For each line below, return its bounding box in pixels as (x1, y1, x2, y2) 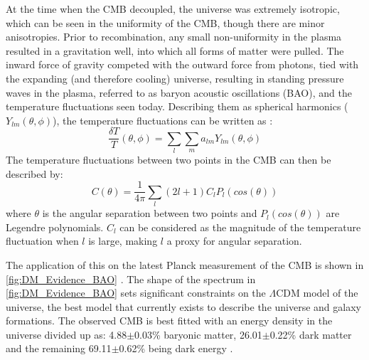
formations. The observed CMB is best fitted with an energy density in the (6, 313, 333, 328)
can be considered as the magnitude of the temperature (119, 219, 361, 234)
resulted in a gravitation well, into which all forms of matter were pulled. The (6, 43, 344, 58)
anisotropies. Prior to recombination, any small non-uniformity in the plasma (6, 29, 342, 44)
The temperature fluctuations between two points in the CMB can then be (6, 152, 331, 167)
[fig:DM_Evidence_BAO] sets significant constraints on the (6, 285, 266, 300)
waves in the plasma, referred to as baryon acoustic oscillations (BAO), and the (6, 85, 352, 100)
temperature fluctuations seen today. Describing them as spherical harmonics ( (6, 99, 348, 114)
